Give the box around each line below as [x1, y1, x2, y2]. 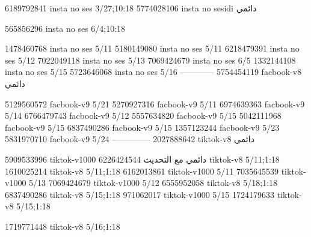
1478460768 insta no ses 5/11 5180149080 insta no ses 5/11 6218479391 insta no [5, 42, 300, 55]
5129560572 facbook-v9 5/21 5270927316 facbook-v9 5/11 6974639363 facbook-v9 [5, 97, 305, 110]
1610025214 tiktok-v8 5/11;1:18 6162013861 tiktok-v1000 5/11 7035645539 [5, 164, 279, 177]
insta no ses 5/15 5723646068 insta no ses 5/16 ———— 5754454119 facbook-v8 [5, 65, 302, 78]
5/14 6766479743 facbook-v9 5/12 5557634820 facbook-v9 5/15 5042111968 [5, 109, 282, 122]
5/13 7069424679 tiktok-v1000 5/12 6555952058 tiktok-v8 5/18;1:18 [29, 176, 278, 189]
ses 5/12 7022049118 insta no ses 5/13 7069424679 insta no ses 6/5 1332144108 [5, 53, 296, 66]
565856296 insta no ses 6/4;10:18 [5, 22, 126, 34]
